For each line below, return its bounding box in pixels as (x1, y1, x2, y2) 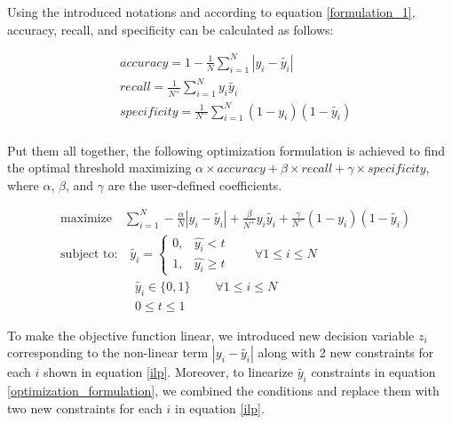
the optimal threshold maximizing (7, 158, 192, 177)
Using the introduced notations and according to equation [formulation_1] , (7, 3, 416, 20)
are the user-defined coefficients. (107, 175, 282, 194)
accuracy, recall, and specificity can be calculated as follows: (7, 20, 334, 38)
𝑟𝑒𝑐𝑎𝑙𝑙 (301, 163, 333, 176)
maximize (60, 212, 113, 225)
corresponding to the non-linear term (7, 343, 209, 362)
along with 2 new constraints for (258, 343, 434, 362)
